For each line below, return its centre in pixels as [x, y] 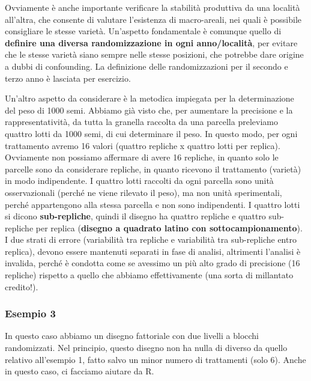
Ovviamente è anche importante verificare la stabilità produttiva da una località [152, 7]
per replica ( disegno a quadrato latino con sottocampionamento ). [169, 227]
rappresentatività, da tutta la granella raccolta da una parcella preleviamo [141, 122]
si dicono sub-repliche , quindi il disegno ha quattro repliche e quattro [135, 216]
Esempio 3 [30, 313]
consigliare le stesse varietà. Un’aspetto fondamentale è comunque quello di [143, 31]
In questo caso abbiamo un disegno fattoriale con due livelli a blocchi [132, 336]
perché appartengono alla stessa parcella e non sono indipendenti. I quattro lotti [152, 204]
